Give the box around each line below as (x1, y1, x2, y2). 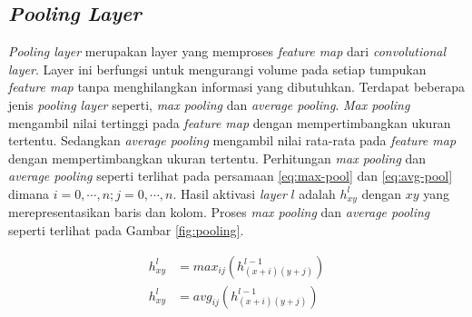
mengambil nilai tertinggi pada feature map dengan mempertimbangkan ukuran (8, 113, 451, 132)
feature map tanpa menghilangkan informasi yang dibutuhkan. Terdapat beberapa (8, 77, 465, 96)
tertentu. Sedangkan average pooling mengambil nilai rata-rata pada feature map (8, 131, 457, 150)
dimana (8, 183, 50, 203)
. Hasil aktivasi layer (172, 183, 287, 203)
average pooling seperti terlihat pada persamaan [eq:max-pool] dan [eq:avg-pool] (8, 166, 453, 185)
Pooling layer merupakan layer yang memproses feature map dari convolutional (8, 42, 447, 61)
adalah (299, 183, 336, 203)
